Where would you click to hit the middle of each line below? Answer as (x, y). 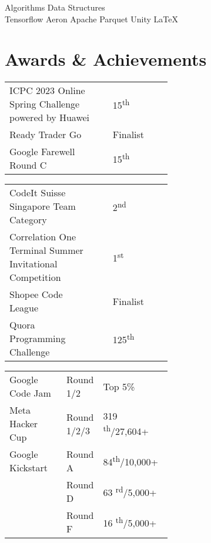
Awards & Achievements (106, 59)
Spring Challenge (45, 104)
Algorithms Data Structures (55, 7)
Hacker (24, 424)
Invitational (34, 264)
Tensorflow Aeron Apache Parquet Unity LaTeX (91, 19)
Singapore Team (43, 206)
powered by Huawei (50, 118)
